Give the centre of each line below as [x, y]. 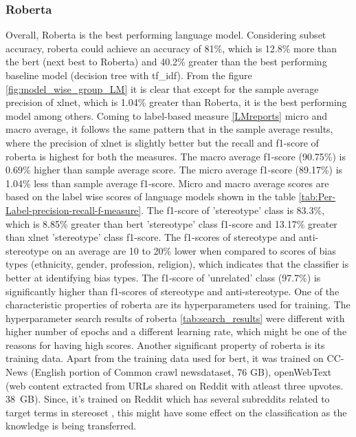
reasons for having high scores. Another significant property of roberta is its [165, 344]
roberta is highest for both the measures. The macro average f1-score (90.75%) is [176, 156]
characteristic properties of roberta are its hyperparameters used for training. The [178, 305]
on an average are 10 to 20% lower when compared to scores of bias [194, 250]
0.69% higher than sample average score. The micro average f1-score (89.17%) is [174, 170]
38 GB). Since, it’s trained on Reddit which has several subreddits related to [168, 399]
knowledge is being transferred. [71, 426]
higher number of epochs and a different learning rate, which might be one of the [176, 331]
